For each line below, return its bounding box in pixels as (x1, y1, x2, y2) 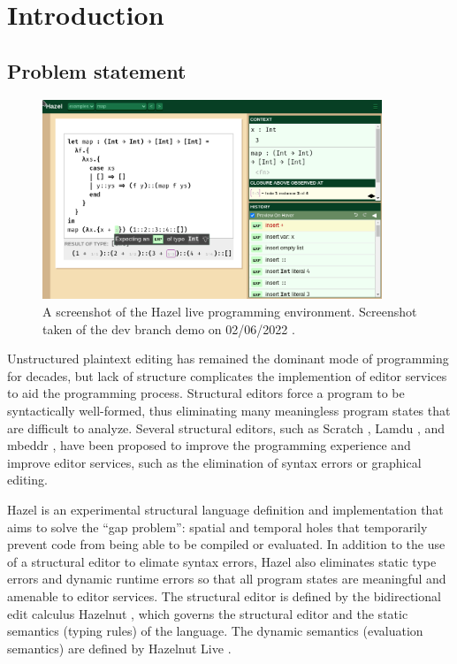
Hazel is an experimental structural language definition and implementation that (7, 500, 444, 518)
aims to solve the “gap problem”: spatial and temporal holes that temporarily (7, 517, 428, 536)
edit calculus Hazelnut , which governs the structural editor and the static (7, 604, 408, 622)
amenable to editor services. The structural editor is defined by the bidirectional (7, 586, 441, 605)
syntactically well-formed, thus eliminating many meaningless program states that (7, 401, 451, 419)
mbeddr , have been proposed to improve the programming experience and (7, 436, 411, 454)
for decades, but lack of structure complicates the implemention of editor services (7, 366, 447, 385)
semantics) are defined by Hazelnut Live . (7, 638, 232, 657)
